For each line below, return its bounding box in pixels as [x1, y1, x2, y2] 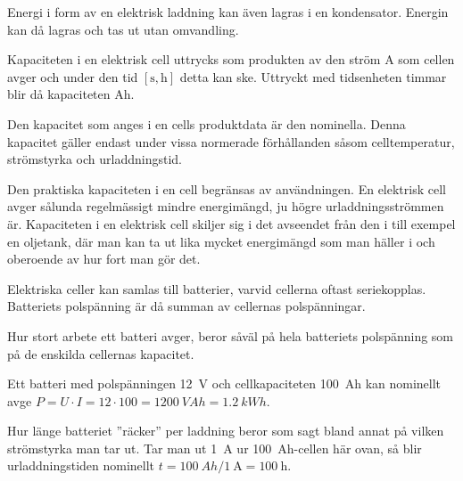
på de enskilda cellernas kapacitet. [7, 344, 194, 363]
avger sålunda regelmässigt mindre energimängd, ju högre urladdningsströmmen [7, 197, 444, 216]
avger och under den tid [7, 67, 138, 86]
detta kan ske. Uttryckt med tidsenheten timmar [179, 67, 447, 86]
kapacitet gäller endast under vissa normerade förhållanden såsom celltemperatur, [7, 132, 455, 151]
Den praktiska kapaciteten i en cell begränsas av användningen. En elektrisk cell [7, 179, 446, 198]
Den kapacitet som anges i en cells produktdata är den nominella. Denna [7, 114, 406, 133]
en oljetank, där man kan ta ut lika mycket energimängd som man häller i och [7, 232, 435, 250]
